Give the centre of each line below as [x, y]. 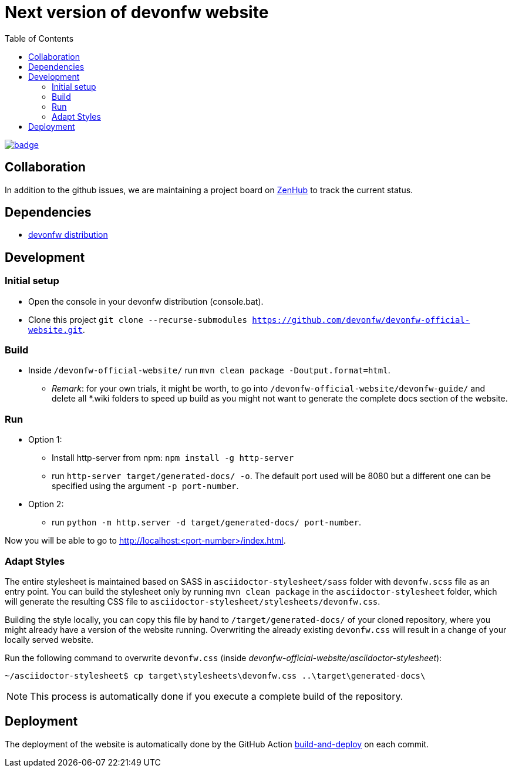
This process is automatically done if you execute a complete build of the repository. [217, 696]
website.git [55, 330]
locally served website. [49, 639]
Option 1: [45, 440]
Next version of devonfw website [137, 12]
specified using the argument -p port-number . [145, 486]
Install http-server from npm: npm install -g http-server [173, 458]
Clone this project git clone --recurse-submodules [138, 319]
